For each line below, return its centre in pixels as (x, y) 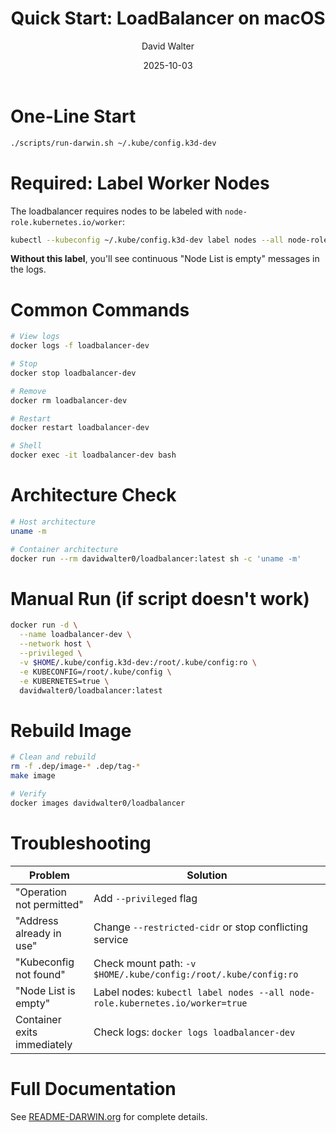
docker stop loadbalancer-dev (73, 373)
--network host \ (55, 644)
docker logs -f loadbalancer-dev (80, 346)
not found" (40, 974)
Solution (207, 875)
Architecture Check (93, 495)
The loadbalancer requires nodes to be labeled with (116, 211)
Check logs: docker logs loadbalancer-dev (194, 1032)
